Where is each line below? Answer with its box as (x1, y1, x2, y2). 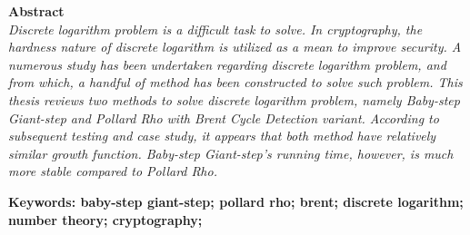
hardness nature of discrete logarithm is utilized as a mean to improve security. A (8, 37, 462, 56)
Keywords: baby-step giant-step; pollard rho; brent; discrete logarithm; (8, 191, 464, 211)
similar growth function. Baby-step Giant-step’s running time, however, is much (8, 143, 454, 162)
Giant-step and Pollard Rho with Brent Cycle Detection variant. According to (8, 108, 439, 127)
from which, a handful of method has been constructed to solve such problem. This (8, 73, 463, 92)
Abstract (8, 2, 65, 20)
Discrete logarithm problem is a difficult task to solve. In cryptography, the (8, 19, 423, 38)
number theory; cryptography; (8, 210, 203, 229)
